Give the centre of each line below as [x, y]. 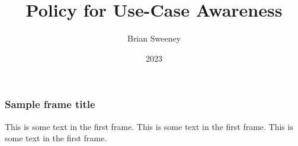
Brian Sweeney [154, 38]
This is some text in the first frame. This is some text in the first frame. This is [149, 126]
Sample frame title [50, 104]
